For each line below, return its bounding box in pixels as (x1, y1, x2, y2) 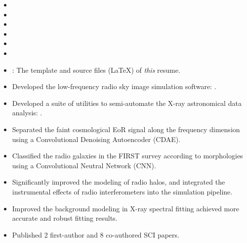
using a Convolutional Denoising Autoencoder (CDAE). (12, 134, 181, 144)
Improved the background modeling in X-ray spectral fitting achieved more (12, 203, 239, 213)
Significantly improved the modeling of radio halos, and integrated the (12, 177, 225, 187)
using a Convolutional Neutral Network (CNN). (12, 160, 156, 170)
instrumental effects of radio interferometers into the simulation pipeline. (12, 186, 233, 196)
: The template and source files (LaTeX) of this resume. (12, 64, 180, 75)
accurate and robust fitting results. (12, 213, 118, 223)
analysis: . (12, 107, 42, 118)
